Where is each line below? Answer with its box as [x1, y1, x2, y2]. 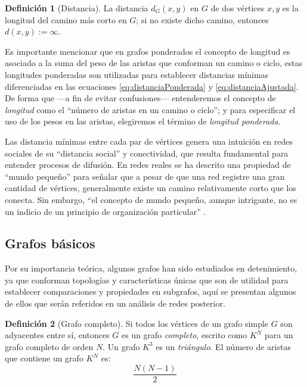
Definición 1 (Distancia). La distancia [5, 2, 148, 14]
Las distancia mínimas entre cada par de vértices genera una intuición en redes [5, 135, 293, 147]
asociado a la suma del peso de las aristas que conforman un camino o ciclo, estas [5, 57, 303, 69]
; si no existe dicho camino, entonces [136, 13, 269, 26]
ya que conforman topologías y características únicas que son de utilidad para [5, 273, 289, 286]
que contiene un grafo [5, 352, 83, 364]
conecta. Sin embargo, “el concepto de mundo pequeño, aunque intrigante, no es [5, 193, 297, 205]
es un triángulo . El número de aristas [156, 340, 291, 352]
